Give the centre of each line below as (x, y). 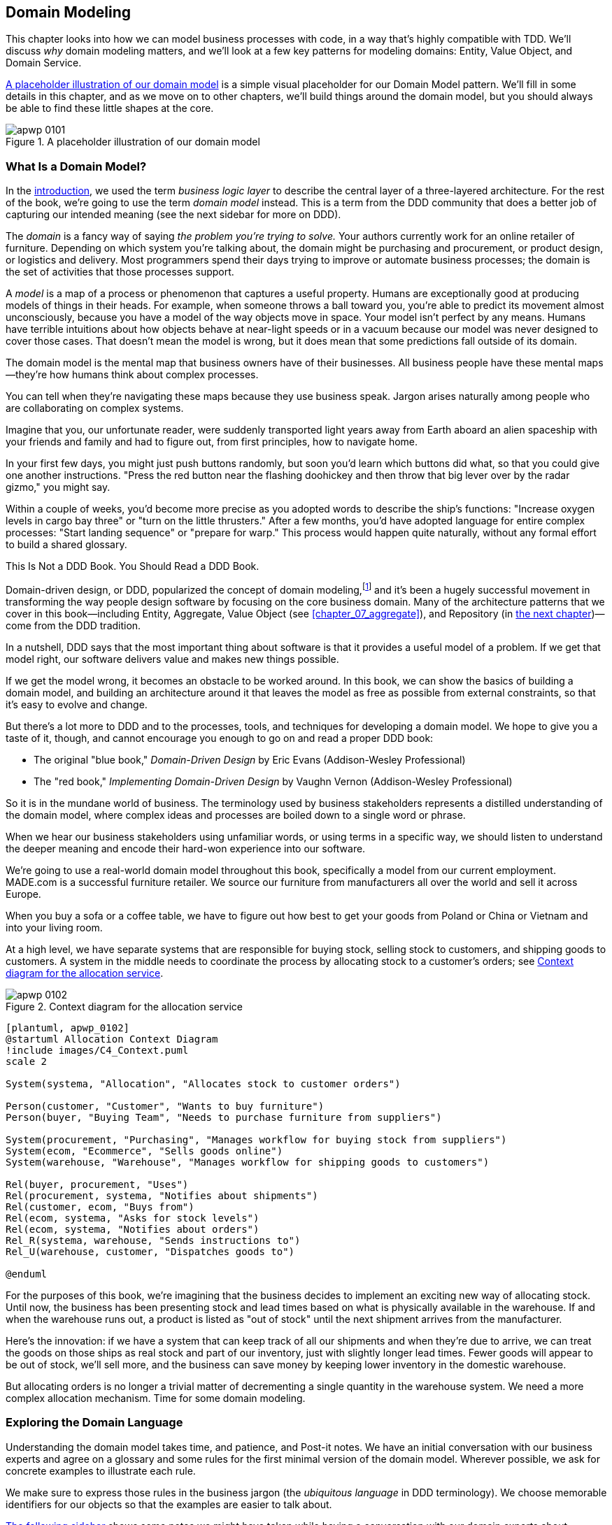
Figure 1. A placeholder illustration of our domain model (133, 142)
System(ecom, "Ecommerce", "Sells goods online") (144, 1151)
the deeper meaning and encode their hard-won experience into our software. (186, 848)
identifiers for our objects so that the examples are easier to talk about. (169, 1504)
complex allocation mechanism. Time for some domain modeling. (156, 1398)
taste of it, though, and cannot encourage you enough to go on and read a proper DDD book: (220, 738)
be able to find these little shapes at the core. (110, 108)
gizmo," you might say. (58, 487)
